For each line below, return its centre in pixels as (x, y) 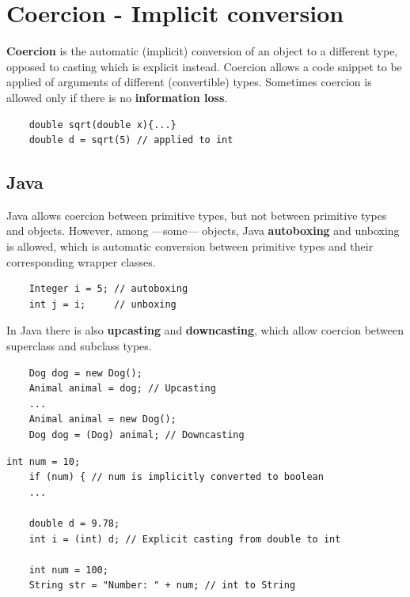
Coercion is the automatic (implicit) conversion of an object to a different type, (202, 51)
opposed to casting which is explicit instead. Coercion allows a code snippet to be (204, 66)
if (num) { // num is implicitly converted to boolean (176, 477)
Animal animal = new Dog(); (102, 419)
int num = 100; (68, 570)
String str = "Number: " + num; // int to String (162, 586)
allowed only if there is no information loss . (117, 97)
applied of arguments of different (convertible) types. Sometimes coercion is (189, 82)
